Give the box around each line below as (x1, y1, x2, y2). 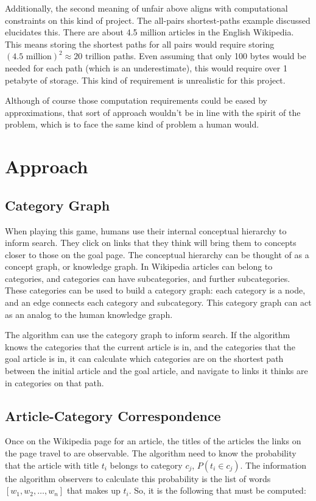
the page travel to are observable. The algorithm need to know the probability (5, 447, 297, 460)
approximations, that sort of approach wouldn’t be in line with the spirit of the (5, 106, 301, 118)
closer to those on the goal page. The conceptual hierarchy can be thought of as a (5, 248, 309, 261)
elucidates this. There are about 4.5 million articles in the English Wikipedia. (5, 26, 294, 38)
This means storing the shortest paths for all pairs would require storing (5, 37, 275, 50)
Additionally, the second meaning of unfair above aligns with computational (5, 2, 288, 14)
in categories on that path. (5, 376, 104, 389)
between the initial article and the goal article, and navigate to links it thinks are (5, 364, 308, 377)
